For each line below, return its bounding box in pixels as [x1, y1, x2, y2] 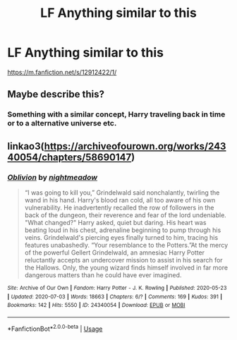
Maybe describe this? [7, 88, 104, 100]
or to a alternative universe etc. [7, 119, 117, 128]
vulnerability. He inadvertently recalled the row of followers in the [24, 203, 214, 212]
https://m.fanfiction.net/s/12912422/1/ [7, 68, 117, 76]
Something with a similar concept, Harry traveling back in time [7, 109, 226, 119]
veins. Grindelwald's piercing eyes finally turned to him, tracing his [24, 233, 219, 241]
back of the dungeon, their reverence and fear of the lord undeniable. [24, 210, 227, 219]
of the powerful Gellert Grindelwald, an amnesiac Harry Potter [24, 248, 205, 257]
